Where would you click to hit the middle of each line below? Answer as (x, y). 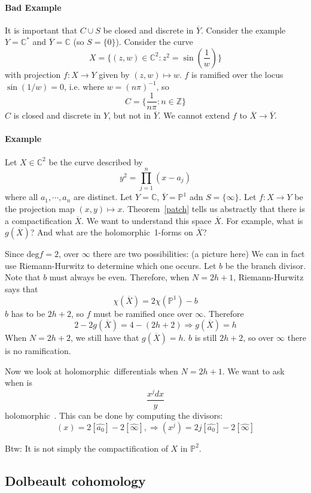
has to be (28, 313)
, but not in (129, 115)
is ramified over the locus (237, 74)
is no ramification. (38, 351)
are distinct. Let (103, 197)
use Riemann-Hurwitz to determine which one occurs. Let (111, 265)
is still (206, 338)
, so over (258, 338)
